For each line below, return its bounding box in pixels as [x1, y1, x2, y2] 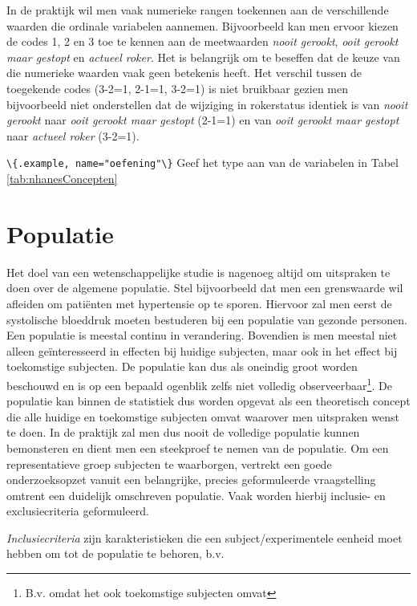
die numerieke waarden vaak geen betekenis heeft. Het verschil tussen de [6, 64, 362, 81]
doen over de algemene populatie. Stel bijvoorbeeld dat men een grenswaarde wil [6, 279, 403, 296]
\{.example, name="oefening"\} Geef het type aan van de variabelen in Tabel [6, 154, 399, 171]
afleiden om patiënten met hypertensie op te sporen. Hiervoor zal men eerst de [6, 295, 392, 311]
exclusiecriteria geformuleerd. [6, 502, 149, 519]
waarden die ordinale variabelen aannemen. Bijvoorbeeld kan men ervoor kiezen [6, 17, 399, 34]
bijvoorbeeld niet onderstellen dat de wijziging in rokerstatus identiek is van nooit [6, 96, 408, 112]
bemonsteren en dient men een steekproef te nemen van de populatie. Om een [6, 439, 389, 456]
